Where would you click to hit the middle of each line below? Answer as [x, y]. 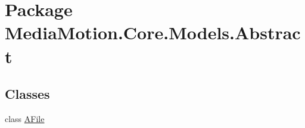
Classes [27, 94]
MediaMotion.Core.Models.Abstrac [153, 32]
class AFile [25, 118]
